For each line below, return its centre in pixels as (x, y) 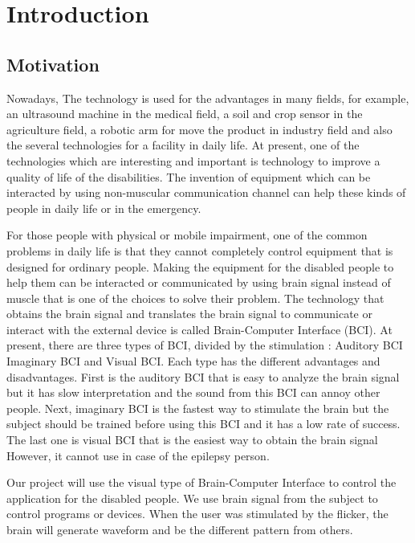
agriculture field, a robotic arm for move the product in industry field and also (199, 129)
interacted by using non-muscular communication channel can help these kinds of (206, 192)
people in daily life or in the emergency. (104, 208)
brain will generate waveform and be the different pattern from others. (180, 530)
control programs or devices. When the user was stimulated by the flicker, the (197, 514)
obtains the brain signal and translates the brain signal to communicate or (189, 314)
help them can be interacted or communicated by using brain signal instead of (199, 282)
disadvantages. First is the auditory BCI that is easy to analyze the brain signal (203, 376)
